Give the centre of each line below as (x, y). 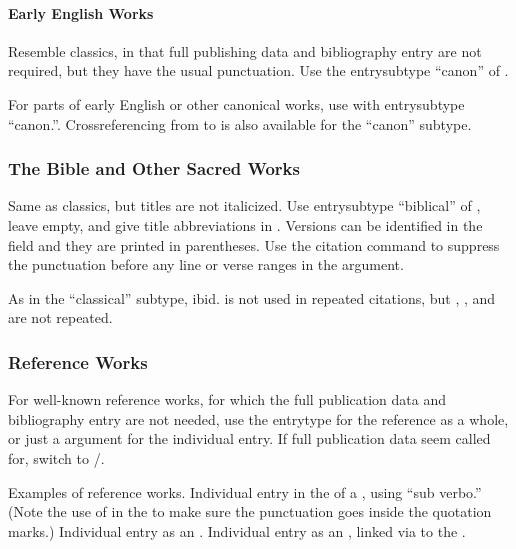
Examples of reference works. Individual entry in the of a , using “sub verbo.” (245, 491)
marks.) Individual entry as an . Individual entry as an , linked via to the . (237, 530)
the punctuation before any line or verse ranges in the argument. (206, 264)
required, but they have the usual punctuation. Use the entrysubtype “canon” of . (258, 70)
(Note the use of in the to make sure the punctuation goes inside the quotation (250, 511)
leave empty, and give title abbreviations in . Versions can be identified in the (245, 224)
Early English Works (81, 12)
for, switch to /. (56, 457)
